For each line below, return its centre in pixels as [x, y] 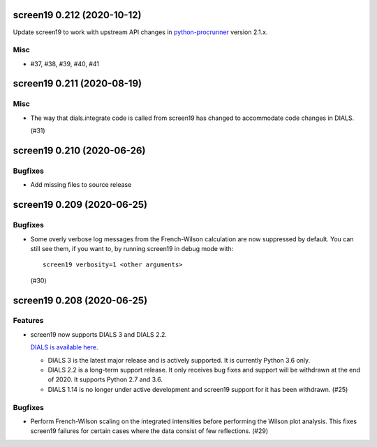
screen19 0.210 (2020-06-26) [79, 151]
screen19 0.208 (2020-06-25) [80, 300]
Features [28, 321]
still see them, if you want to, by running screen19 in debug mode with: [132, 248]
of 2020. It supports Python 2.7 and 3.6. [105, 379]
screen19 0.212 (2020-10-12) [77, 15]
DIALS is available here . [64, 347]
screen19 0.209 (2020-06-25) [80, 205]
